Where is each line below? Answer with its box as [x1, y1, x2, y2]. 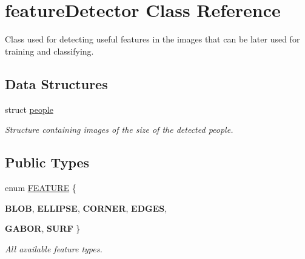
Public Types [5, 153, 90, 172]
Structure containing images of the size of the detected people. [5, 123, 233, 136]
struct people [5, 103, 53, 115]
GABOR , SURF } [5, 222, 81, 235]
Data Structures [5, 74, 108, 93]
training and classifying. [5, 44, 94, 57]
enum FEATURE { [5, 181, 76, 193]
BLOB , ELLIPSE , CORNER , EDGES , [5, 201, 167, 214]
